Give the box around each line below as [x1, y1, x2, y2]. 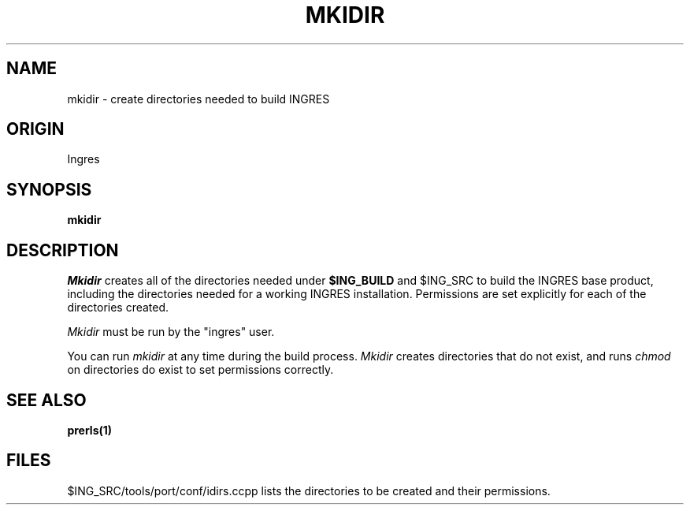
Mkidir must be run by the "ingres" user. [67, 325, 275, 339]
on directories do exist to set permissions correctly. [67, 363, 334, 377]
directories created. [67, 300, 169, 315]
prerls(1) [67, 423, 113, 437]
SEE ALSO [6, 390, 87, 410]
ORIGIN [6, 119, 65, 140]
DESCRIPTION [6, 240, 119, 260]
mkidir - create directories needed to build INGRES [67, 91, 330, 106]
